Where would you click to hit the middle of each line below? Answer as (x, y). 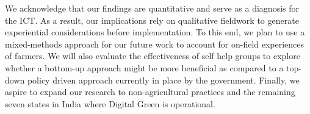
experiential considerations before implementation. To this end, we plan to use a (155, 32)
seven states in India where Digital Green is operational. (110, 103)
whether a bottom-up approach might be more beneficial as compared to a (144, 67)
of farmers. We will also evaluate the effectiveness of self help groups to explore (153, 56)
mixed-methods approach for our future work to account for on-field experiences (155, 44)
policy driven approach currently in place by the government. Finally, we (163, 80)
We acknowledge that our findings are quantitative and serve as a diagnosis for (152, 8)
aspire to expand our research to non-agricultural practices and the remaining (150, 92)
